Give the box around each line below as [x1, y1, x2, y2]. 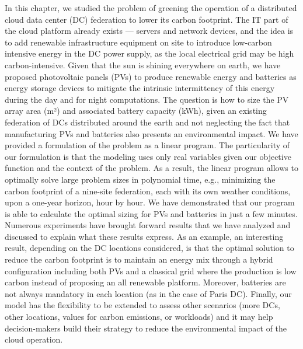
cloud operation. [5, 333, 63, 345]
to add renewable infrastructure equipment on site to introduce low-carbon [5, 36, 272, 48]
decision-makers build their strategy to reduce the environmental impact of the [5, 322, 287, 334]
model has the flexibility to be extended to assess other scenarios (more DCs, [5, 299, 280, 311]
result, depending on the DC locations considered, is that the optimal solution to [5, 242, 294, 254]
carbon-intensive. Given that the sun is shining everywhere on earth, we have [5, 58, 281, 71]
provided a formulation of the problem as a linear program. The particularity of [5, 139, 290, 151]
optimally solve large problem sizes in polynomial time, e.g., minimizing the [5, 173, 276, 185]
